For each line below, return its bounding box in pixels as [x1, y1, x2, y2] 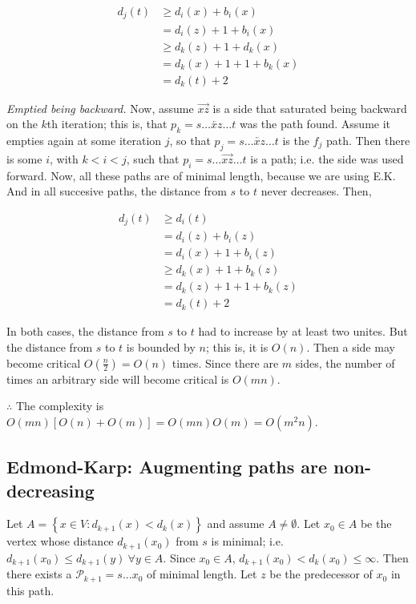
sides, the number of [295, 354, 395, 371]
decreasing [6, 477, 95, 502]
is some [6, 150, 42, 167]
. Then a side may [306, 339, 395, 356]
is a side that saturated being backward [212, 99, 407, 116]
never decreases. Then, [261, 183, 372, 199]
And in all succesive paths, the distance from [6, 183, 227, 199]
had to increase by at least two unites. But [198, 323, 408, 340]
